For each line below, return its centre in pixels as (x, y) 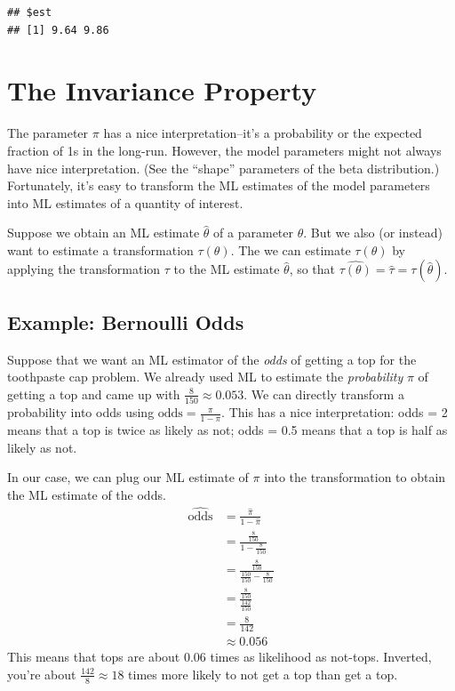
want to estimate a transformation (100, 249)
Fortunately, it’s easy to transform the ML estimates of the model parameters (219, 185)
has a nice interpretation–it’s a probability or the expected (263, 133)
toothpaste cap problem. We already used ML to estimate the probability (205, 377)
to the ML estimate (227, 269)
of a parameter (253, 233)
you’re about (42, 674)
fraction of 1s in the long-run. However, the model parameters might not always (224, 150)
